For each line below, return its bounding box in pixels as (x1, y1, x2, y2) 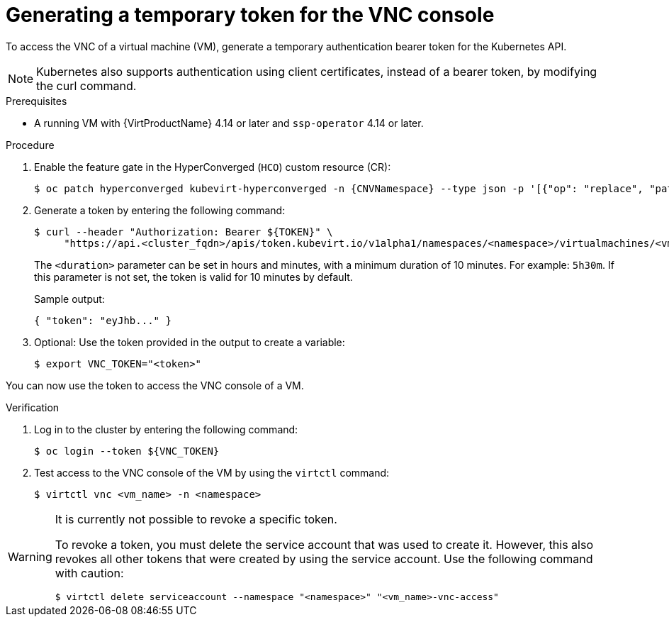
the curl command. (36, 78, 137, 93)
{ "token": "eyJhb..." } (34, 314, 172, 326)
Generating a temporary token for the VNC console (6, 3, 495, 27)
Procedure (6, 138, 55, 151)
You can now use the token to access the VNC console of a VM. (6, 379, 304, 391)
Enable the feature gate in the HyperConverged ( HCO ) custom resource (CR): (34, 160, 391, 173)
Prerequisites (6, 94, 67, 107)
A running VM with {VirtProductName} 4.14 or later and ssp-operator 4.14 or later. (34, 116, 424, 129)
